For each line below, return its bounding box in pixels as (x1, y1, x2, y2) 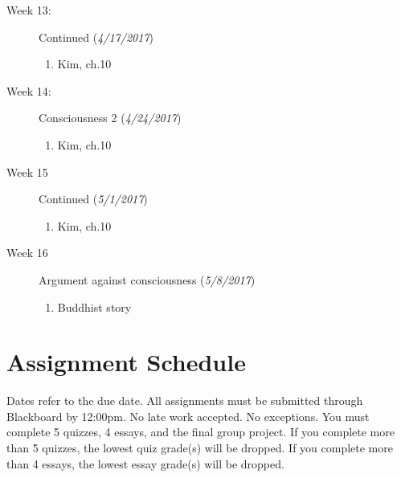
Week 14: (6, 82, 51, 99)
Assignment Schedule (6, 345, 246, 378)
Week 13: (6, 2, 51, 18)
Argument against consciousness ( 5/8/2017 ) (39, 271, 256, 288)
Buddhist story (57, 298, 132, 315)
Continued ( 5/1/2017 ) (39, 190, 148, 207)
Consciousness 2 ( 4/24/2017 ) (39, 109, 182, 126)
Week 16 (6, 244, 48, 261)
